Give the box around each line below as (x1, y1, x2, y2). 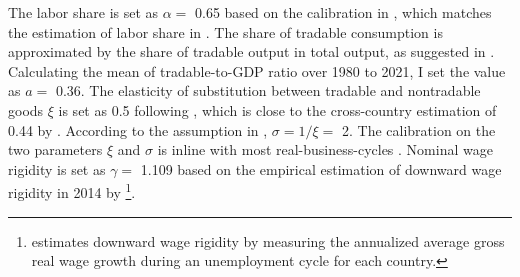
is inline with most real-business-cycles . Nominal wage (157, 139, 493, 160)
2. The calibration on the (341, 119, 496, 140)
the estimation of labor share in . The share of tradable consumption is (8, 21, 443, 42)
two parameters (8, 139, 103, 160)
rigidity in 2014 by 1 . (8, 179, 136, 202)
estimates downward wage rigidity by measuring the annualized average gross (31, 230, 505, 251)
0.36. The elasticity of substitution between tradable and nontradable (55, 80, 481, 101)
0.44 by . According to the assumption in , (8, 119, 268, 140)
